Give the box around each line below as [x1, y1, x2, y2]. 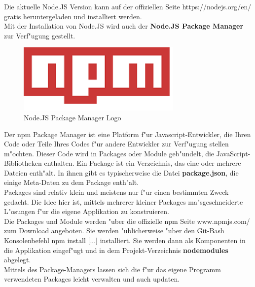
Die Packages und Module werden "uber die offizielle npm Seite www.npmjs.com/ [4, 215, 250, 226]
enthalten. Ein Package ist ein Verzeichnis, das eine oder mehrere [44, 158, 241, 168]
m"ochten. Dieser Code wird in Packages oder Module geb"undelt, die [4, 148, 215, 158]
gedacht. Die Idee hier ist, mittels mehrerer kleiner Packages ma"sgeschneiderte [4, 196, 243, 207]
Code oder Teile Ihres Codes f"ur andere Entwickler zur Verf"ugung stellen [4, 139, 229, 149]
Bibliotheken [4, 158, 42, 168]
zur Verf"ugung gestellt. [4, 30, 75, 40]
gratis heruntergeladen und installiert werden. [4, 11, 142, 21]
